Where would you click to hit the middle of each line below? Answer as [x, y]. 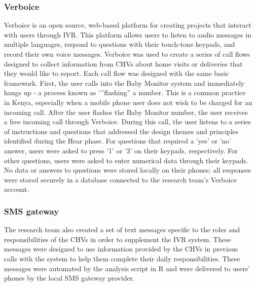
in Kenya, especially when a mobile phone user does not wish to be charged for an [128, 102]
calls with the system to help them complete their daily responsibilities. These [122, 258]
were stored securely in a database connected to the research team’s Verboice [120, 179]
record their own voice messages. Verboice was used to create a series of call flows [127, 54]
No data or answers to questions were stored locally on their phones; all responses [128, 170]
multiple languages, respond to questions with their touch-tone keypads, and [120, 44]
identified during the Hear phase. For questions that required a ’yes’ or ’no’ [118, 141]
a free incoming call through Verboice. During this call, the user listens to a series [128, 122]
